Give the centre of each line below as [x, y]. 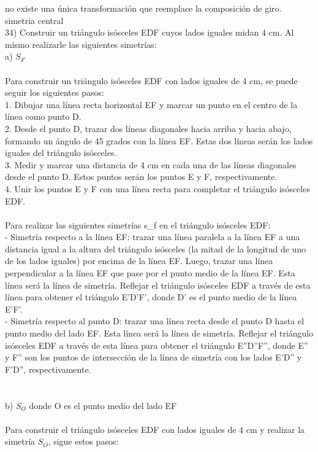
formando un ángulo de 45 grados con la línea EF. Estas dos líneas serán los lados [159, 140]
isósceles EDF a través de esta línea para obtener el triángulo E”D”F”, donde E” [157, 345]
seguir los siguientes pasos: [55, 92]
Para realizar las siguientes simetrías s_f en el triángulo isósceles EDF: [138, 224]
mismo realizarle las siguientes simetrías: [81, 44]
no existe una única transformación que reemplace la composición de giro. [143, 8]
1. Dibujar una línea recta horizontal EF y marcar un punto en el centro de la [151, 104]
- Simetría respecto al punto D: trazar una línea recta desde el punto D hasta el [155, 321]
